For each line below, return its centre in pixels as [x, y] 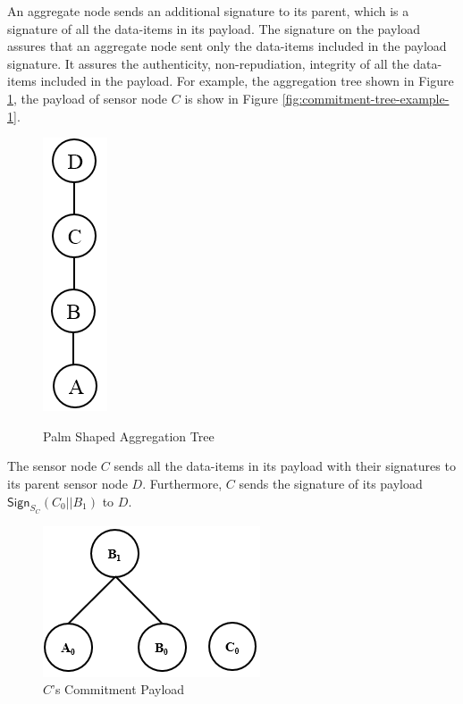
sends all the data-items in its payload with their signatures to [285, 466]
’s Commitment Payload [118, 689]
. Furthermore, [182, 483]
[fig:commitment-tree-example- [366, 98]
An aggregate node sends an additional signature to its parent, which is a [208, 11]
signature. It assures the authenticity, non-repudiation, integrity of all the [208, 63]
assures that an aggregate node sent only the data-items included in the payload [227, 46]
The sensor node [52, 466]
